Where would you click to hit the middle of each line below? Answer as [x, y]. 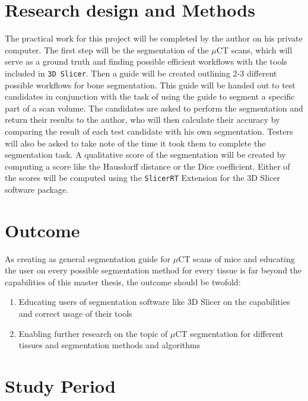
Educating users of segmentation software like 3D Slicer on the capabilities [154, 302]
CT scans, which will [254, 50]
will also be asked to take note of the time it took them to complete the [135, 143]
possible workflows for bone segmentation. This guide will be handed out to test [150, 85]
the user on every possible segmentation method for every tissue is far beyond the [153, 270]
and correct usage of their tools [75, 314]
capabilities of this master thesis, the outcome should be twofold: [123, 281]
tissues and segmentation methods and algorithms [109, 345]
